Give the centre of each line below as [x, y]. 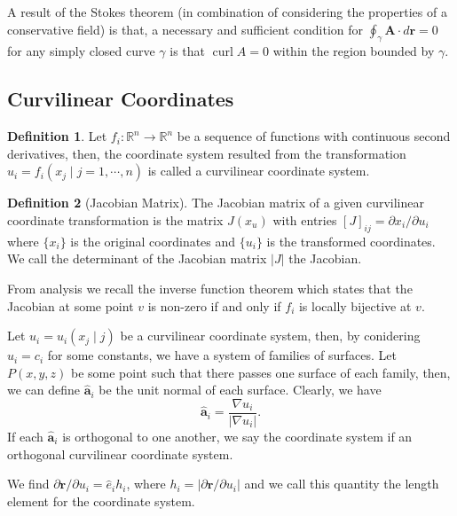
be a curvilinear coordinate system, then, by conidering [270, 336]
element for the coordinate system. [101, 500]
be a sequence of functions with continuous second [314, 136]
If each [25, 436]
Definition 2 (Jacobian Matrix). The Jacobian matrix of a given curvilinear [216, 203]
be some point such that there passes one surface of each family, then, [261, 372]
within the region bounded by [354, 51]
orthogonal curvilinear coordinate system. [120, 453]
